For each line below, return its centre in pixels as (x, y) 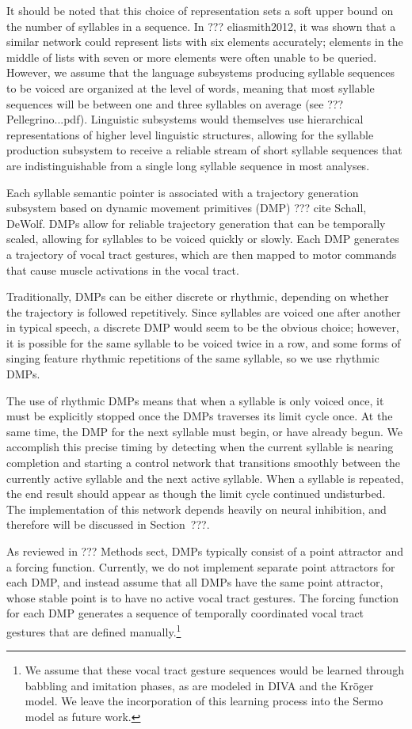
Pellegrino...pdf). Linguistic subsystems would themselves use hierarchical (185, 119)
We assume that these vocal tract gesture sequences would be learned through (214, 670)
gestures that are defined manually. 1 (94, 630)
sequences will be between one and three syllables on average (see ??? (175, 103)
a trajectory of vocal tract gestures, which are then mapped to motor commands (202, 254)
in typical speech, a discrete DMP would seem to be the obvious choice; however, (203, 327)
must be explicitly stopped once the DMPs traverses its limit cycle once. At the (200, 416)
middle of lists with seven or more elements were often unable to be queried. (192, 57)
